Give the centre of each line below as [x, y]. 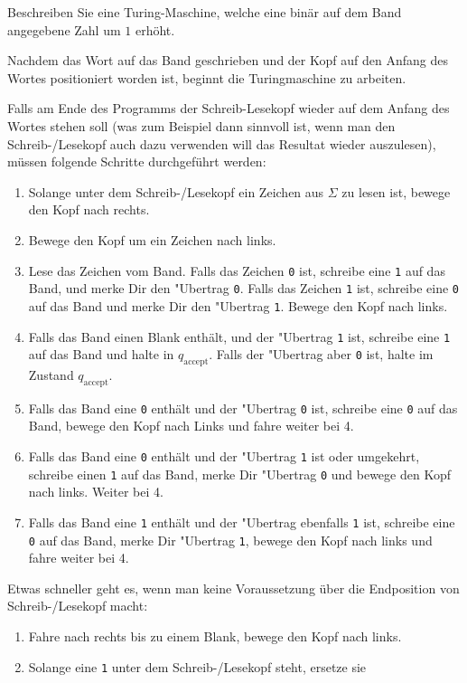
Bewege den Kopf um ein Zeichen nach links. [152, 239]
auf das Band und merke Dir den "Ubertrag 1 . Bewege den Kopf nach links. [238, 305]
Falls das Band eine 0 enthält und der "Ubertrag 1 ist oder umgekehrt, [224, 456]
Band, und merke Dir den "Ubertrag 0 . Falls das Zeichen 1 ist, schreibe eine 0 [244, 288]
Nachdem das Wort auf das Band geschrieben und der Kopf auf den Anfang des [228, 60]
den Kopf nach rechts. [89, 209]
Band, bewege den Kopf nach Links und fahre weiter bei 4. [191, 426]
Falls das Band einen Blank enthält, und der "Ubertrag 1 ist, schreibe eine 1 [239, 336]
